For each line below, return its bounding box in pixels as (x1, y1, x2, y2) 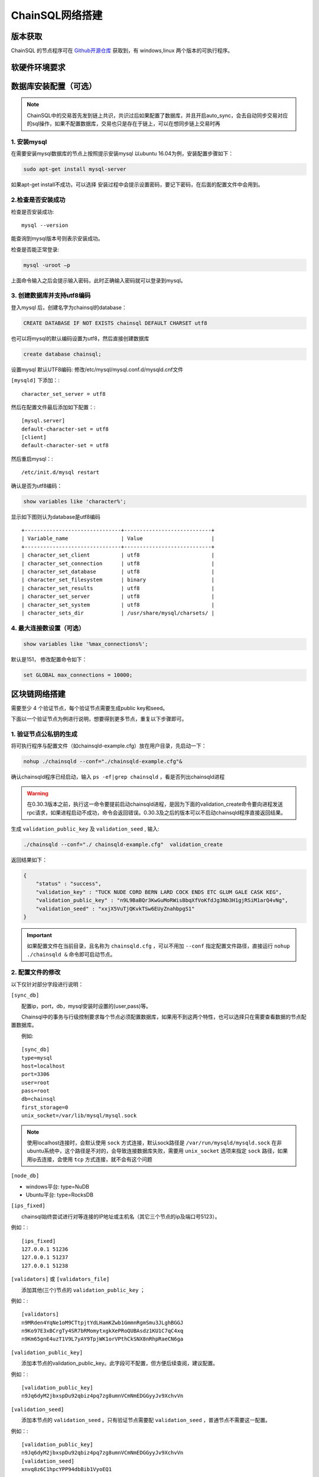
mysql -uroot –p (23, 262, 71, 268)
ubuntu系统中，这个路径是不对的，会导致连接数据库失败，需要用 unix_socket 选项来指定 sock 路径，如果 (27, 1147, 288, 1154)
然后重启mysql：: (11, 455, 53, 462)
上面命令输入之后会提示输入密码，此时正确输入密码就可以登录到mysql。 (11, 276, 186, 284)
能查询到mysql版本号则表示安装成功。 (11, 235, 103, 242)
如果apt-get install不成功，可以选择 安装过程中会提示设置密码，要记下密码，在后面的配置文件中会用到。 (11, 181, 263, 188)
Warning (27, 789, 48, 797)
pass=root (21, 1088, 50, 1094)
